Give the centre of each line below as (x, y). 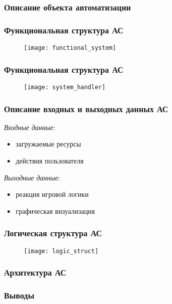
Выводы (19, 295)
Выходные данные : (32, 177)
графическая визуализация (55, 211)
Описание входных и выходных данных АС (86, 108)
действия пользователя (50, 160)
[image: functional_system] (70, 48)
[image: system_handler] (65, 87)
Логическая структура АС (53, 233)
